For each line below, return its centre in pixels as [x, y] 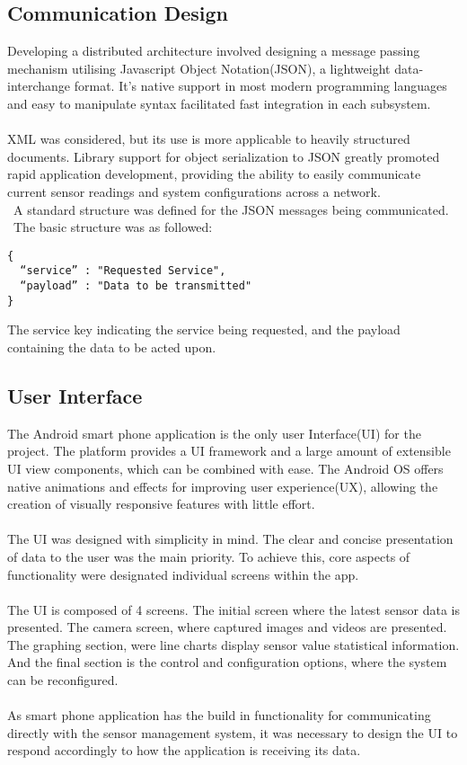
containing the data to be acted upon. [112, 347]
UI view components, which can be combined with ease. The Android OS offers [225, 468]
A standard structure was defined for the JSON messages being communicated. [231, 209]
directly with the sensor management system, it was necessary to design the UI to [233, 732]
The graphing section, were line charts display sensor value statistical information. [233, 644]
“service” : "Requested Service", [123, 271]
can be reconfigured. [63, 680]
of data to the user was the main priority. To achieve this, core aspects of [209, 556]
